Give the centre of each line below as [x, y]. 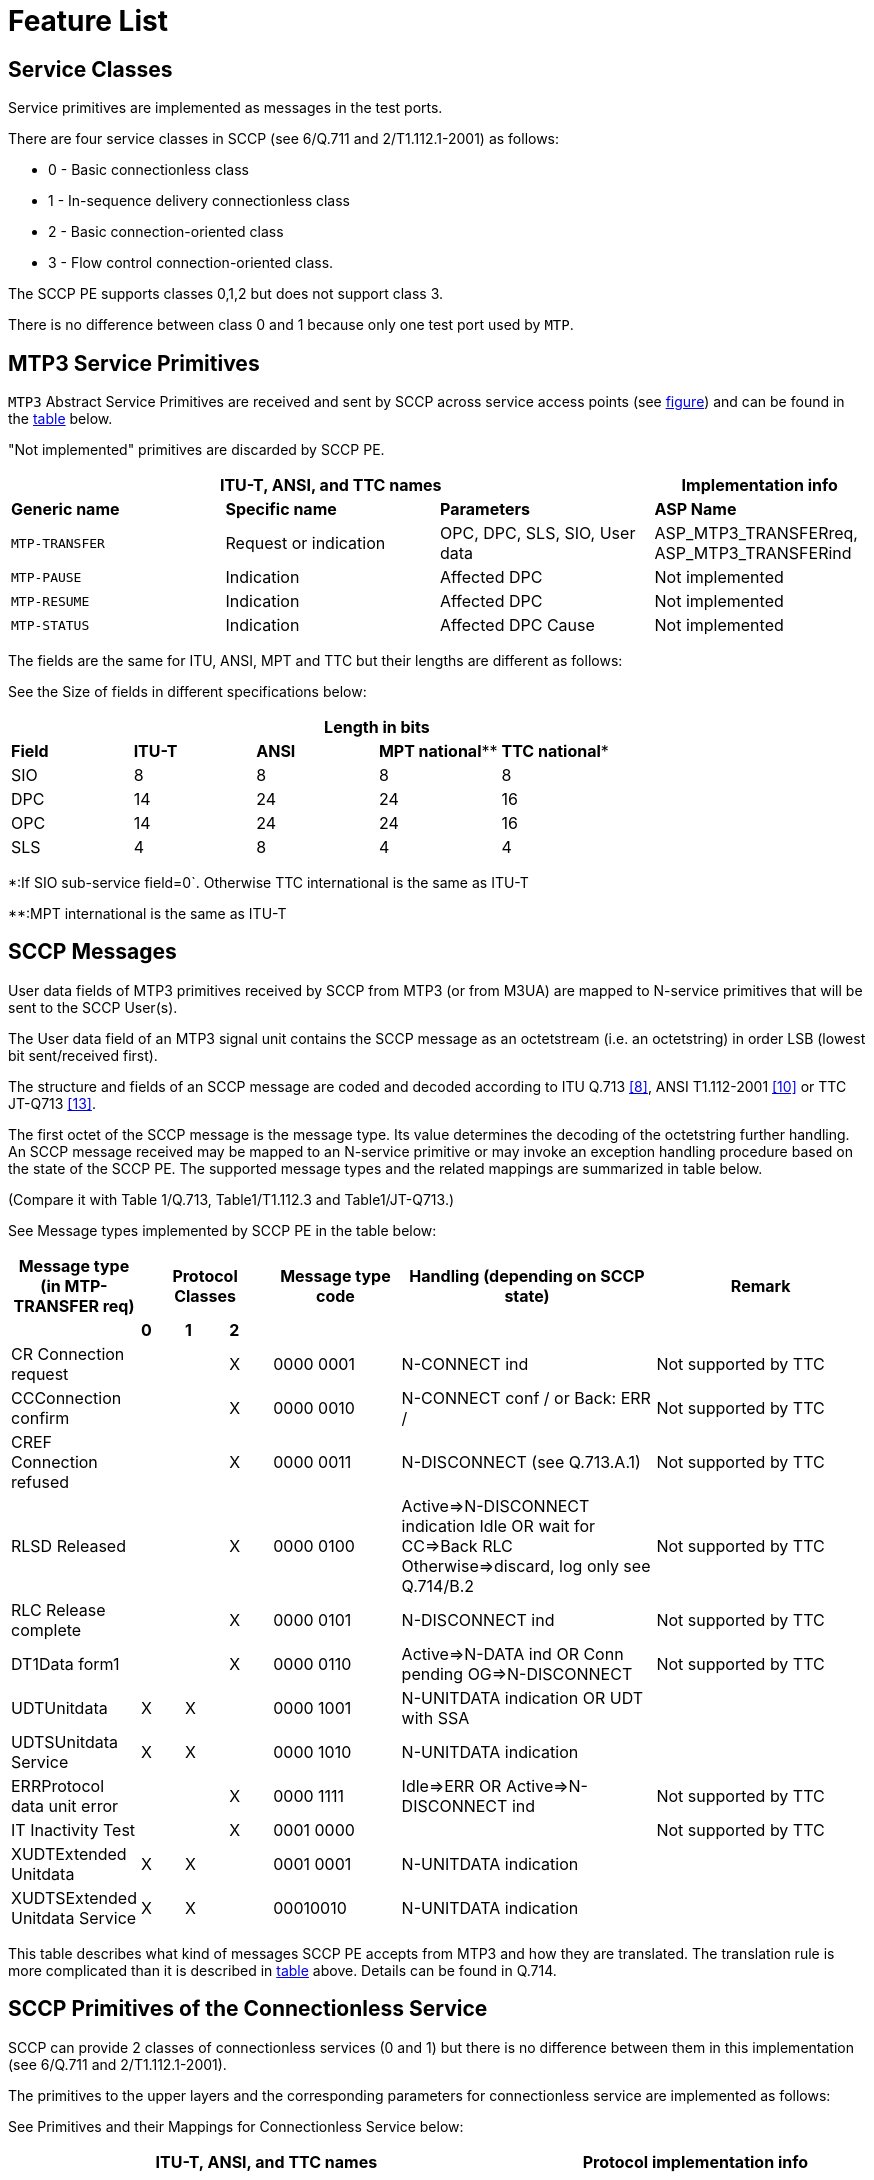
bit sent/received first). [83, 1055]
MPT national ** [438, 751]
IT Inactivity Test [73, 1829]
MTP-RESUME [50, 601]
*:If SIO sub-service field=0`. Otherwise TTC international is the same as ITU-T [268, 883]
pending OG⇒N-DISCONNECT [517, 1673]
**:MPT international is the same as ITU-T [147, 914]
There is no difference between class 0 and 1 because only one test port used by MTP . [291, 325]
